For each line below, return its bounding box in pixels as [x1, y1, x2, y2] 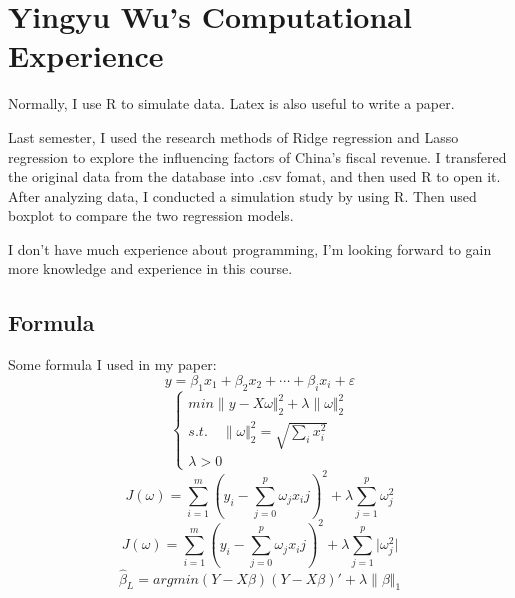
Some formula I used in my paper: [8, 354, 217, 375]
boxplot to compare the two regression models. [8, 205, 294, 226]
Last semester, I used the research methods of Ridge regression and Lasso [8, 126, 459, 147]
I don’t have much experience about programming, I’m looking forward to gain [8, 238, 492, 259]
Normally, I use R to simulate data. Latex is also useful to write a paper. [8, 93, 455, 114]
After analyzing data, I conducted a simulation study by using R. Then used [8, 185, 477, 206]
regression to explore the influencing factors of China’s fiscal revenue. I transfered [8, 146, 507, 167]
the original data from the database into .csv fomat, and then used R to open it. [8, 166, 501, 187]
